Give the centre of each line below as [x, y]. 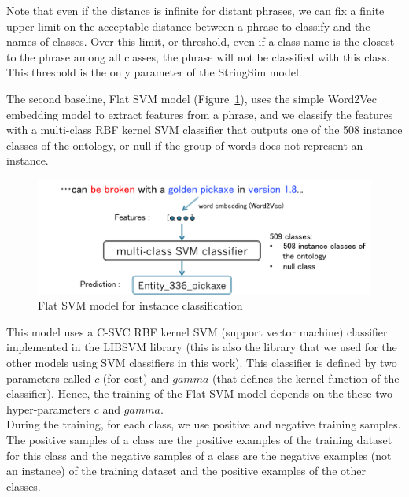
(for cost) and [136, 378]
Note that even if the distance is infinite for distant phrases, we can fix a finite [195, 10]
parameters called [49, 378]
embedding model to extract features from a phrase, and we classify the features [200, 114]
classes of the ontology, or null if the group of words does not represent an [185, 145]
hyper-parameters [49, 408]
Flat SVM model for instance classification [140, 305]
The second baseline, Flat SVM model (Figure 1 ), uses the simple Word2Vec [192, 98]
